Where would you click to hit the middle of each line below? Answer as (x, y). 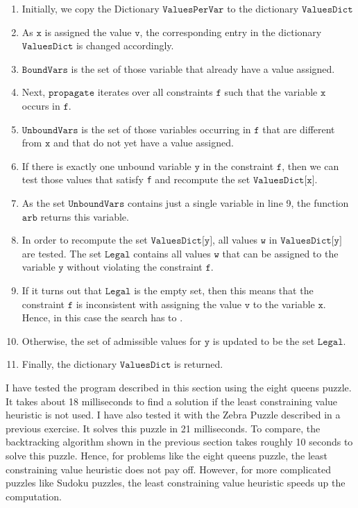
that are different (299, 129)
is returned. (199, 364)
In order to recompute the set (85, 240)
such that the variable (271, 92)
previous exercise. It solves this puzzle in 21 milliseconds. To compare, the (163, 428)
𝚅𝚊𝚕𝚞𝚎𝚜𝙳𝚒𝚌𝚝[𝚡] (284, 181)
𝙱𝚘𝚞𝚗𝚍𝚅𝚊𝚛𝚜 (45, 70)
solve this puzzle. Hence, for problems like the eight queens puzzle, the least (167, 455)
